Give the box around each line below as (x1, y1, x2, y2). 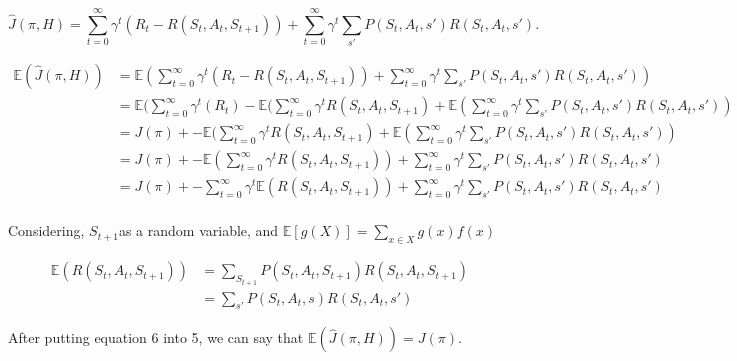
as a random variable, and (118, 220, 279, 241)
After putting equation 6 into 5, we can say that (8, 327, 304, 348)
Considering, (8, 220, 85, 241)
